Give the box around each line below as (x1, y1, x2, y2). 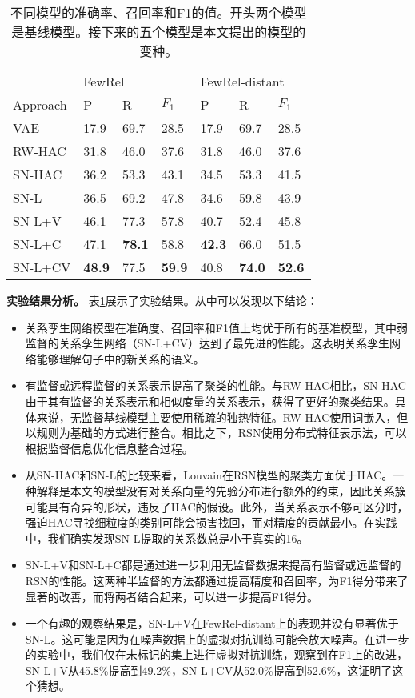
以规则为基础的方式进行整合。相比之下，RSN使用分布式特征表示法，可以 (25, 424, 407, 441)
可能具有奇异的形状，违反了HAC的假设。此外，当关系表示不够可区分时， (25, 498, 409, 515)
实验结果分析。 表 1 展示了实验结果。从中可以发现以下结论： (6, 292, 318, 308)
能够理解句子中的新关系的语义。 (36, 350, 205, 367)
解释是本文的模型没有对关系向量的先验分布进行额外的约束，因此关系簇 (36, 482, 406, 499)
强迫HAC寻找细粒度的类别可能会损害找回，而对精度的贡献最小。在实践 (25, 514, 397, 531)
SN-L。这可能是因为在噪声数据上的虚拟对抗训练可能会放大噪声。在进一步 (25, 630, 409, 647)
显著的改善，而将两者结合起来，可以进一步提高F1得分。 (25, 588, 318, 604)
